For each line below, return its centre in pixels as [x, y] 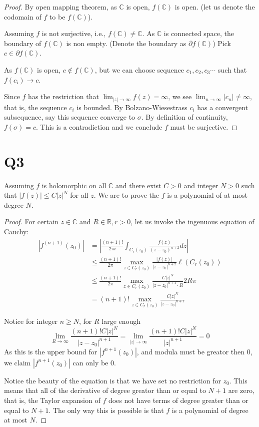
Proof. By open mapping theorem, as [60, 7]
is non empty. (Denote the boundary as [126, 43]
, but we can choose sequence [139, 69]
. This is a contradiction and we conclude [99, 126]
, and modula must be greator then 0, [194, 351]
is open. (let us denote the [215, 7]
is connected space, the [199, 33]
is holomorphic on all [74, 185]
